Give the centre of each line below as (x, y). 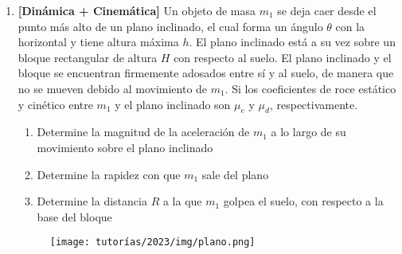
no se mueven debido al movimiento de (113, 88)
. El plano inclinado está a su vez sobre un (292, 42)
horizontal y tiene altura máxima (98, 42)
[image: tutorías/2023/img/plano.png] (152, 242)
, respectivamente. (314, 104)
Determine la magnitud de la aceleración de (143, 132)
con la (350, 26)
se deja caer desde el (327, 10)
